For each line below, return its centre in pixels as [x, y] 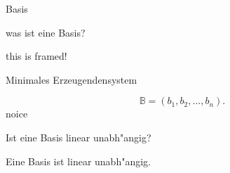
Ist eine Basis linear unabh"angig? [79, 137]
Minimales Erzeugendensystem [72, 79]
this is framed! [36, 56]
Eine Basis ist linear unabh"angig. [78, 161]
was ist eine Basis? [46, 32]
